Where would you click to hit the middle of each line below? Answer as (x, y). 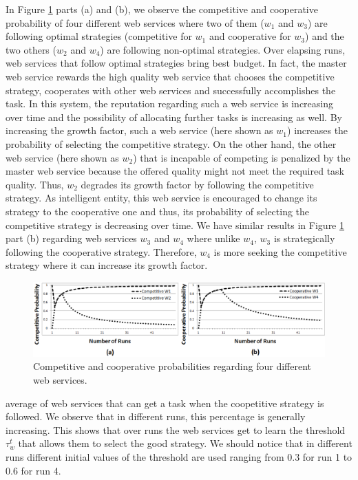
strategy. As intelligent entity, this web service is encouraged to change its (161, 198)
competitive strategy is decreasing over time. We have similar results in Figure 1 (175, 225)
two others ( (31, 49)
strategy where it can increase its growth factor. (107, 265)
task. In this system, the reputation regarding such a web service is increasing (169, 103)
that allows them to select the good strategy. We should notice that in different (185, 443)
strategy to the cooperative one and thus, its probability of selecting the (158, 211)
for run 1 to (327, 456)
